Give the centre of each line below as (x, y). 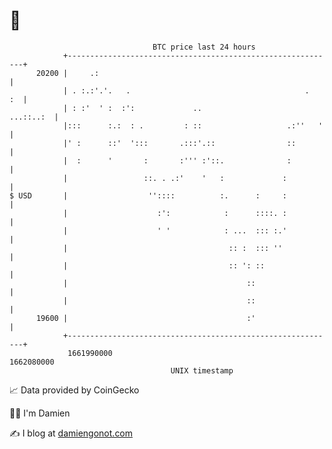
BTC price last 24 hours (204, 47)
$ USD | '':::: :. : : (148, 195)
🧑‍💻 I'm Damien (40, 413)
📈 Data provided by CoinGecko (74, 390)
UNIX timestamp (202, 370)
